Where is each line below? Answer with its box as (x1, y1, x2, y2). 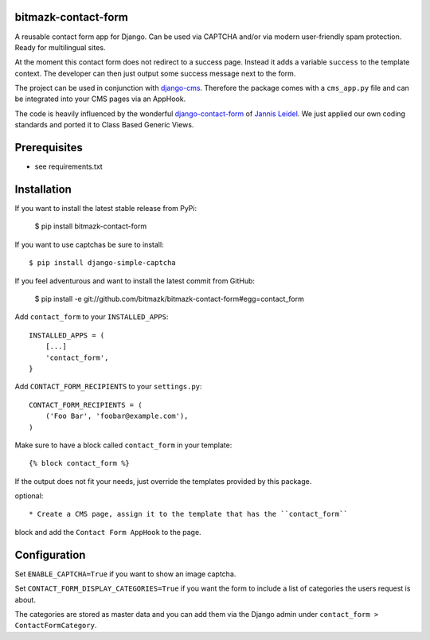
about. (14, 595, 36, 604)
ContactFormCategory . (14, 621, 97, 630)
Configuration (14, 548, 86, 561)
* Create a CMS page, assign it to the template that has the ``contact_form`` (29, 509, 348, 519)
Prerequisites (14, 141, 83, 154)
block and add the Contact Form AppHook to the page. (14, 527, 202, 537)
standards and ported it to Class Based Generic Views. (14, 120, 194, 130)
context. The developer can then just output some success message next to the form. (14, 68, 296, 78)
